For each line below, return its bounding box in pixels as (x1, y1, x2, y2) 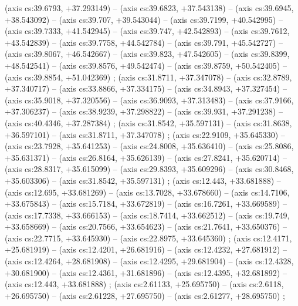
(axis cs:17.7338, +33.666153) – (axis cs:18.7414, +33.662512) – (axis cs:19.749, (5, 209, 290, 221)
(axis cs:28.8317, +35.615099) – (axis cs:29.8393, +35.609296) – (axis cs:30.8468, (5, 163, 294, 175)
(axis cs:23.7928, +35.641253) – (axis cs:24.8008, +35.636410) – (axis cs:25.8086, (5, 140, 294, 152)
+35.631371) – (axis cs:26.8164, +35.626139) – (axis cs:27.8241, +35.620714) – (5, 151, 287, 163)
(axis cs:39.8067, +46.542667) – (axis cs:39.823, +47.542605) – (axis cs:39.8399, (5, 48, 290, 60)
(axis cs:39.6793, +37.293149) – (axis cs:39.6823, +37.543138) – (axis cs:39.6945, (5, 2, 294, 14)
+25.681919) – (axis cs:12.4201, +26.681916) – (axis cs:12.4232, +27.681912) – (5, 243, 287, 255)
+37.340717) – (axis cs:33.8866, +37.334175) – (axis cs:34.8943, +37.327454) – (5, 82, 287, 95)
